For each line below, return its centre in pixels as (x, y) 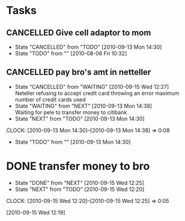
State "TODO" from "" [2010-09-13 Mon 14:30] (73, 142)
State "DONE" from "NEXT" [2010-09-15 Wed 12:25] (79, 183)
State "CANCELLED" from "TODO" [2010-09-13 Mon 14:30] (88, 47)
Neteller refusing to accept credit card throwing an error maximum (97, 93)
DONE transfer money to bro (78, 166)
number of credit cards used (50, 99)
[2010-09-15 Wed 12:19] (36, 212)
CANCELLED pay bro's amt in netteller (79, 72)
